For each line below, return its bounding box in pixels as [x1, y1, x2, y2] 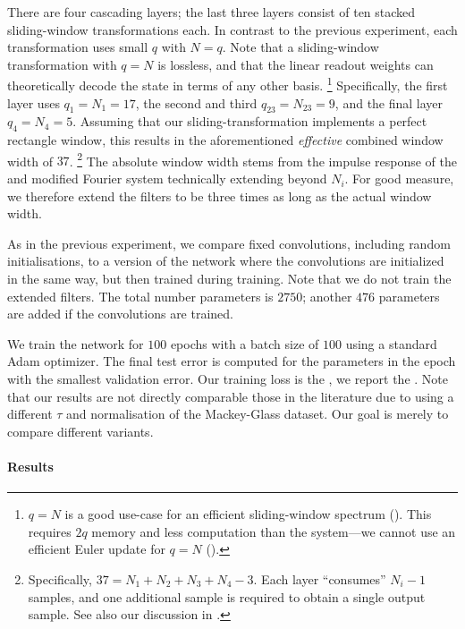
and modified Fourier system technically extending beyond [7, 169, 327, 188]
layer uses [7, 93, 60, 112]
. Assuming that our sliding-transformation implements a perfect [72, 112, 427, 131]
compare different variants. [7, 421, 154, 440]
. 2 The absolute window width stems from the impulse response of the [69, 149, 457, 170]
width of [7, 151, 53, 170]
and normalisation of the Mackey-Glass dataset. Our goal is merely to [66, 404, 449, 423]
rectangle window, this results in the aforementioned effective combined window [7, 131, 444, 149]
